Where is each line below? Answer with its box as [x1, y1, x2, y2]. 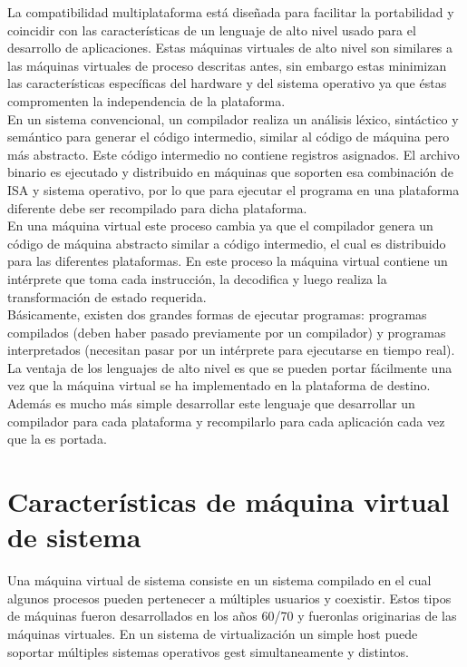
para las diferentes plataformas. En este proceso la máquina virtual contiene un [7, 251, 448, 270]
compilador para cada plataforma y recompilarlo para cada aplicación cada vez [7, 411, 445, 430]
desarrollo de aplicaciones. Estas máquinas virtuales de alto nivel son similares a [7, 38, 453, 57]
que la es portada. [7, 429, 107, 448]
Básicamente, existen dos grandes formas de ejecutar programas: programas [7, 305, 427, 324]
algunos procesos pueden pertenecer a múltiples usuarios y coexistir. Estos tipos [7, 588, 452, 607]
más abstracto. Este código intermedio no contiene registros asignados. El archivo [7, 144, 460, 163]
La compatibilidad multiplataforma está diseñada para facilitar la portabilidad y [7, 3, 454, 21]
